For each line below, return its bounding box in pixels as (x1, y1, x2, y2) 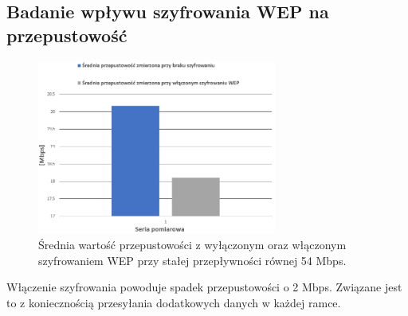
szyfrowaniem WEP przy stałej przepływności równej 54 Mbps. (38, 252, 347, 268)
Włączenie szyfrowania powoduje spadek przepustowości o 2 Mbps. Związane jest (6, 279, 402, 295)
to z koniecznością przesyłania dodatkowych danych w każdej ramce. (6, 294, 341, 310)
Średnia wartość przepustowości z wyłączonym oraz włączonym (38, 236, 347, 253)
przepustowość (6, 22, 127, 47)
